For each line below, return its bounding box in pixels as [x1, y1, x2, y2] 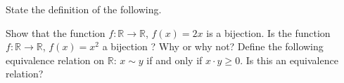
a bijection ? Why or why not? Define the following [102, 39, 324, 54]
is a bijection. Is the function [206, 25, 331, 40]
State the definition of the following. [6, 2, 162, 16]
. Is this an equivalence [240, 52, 338, 67]
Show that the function [6, 25, 106, 40]
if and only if [146, 52, 203, 67]
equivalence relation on [6, 52, 105, 67]
